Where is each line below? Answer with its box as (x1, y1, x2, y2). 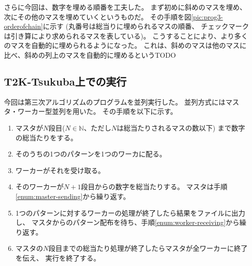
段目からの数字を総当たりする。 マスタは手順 (81, 181, 227, 192)
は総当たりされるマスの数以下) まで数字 (117, 122, 245, 133)
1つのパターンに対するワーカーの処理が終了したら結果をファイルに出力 (15, 207, 246, 218)
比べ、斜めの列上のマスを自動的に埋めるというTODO (4, 49, 176, 60)
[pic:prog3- (191, 11, 223, 22)
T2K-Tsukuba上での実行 (4, 73, 126, 89)
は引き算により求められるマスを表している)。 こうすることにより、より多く (4, 30, 248, 41)
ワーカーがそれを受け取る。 (15, 165, 105, 175)
